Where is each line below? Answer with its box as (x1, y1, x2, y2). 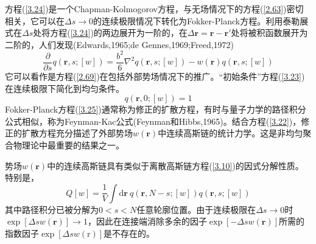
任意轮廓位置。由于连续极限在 (136, 203, 256, 215)
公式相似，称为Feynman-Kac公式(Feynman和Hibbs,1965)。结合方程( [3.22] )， (5, 114, 301, 127)
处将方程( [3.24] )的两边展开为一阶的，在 (33, 26, 188, 39)
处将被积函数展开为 (231, 26, 308, 39)
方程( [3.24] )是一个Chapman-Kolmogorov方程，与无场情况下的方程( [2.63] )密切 (5, 2, 304, 15)
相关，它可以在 (5, 14, 65, 27)
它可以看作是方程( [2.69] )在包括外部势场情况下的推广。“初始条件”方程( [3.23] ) (5, 69, 305, 82)
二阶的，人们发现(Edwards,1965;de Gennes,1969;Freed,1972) (5, 38, 234, 51)
